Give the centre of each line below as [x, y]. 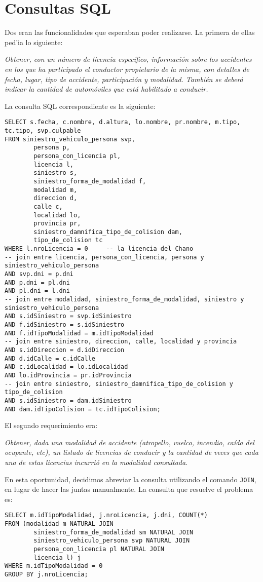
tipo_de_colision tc [68, 240]
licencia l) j [57, 557]
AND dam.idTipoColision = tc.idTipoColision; [83, 409]
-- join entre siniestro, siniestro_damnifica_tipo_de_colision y [119, 384]
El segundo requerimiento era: [51, 425]
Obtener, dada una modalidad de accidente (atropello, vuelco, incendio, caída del [129, 442]
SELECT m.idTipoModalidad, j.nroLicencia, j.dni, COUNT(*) [106, 515]
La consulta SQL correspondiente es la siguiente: [80, 106]
